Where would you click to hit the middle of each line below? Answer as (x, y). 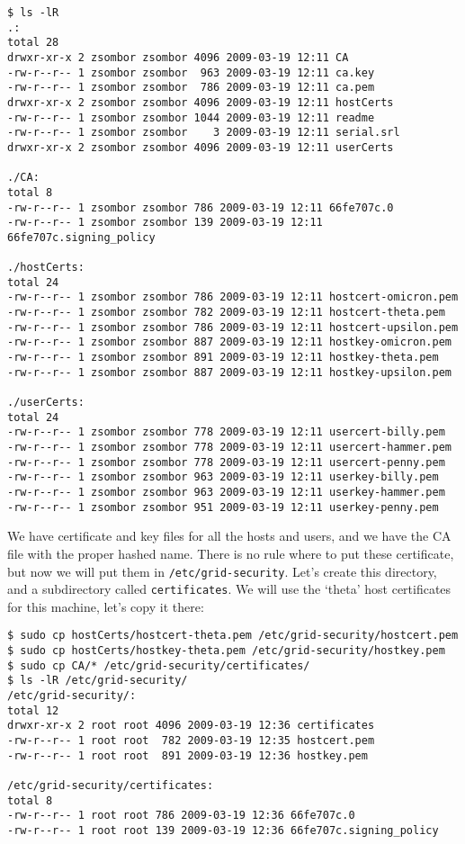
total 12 (33, 710)
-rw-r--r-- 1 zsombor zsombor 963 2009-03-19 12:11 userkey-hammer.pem (226, 492)
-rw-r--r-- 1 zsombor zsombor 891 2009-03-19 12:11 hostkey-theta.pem (223, 358)
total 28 (33, 43)
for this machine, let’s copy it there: (106, 606)
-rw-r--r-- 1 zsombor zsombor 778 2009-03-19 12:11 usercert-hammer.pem (229, 448)
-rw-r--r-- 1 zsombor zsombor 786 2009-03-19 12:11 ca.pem (191, 88)
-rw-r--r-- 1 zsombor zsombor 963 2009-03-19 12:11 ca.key (191, 72)
